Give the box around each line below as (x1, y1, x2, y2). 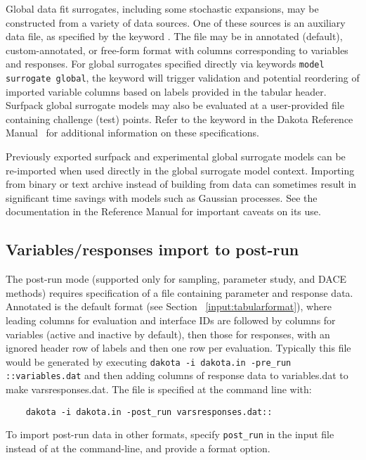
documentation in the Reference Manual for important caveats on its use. (6, 204, 321, 219)
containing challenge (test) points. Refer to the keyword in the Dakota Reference (6, 111, 353, 126)
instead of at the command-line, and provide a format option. (6, 441, 270, 456)
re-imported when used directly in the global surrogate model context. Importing (6, 162, 355, 177)
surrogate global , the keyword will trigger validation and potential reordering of (6, 70, 360, 85)
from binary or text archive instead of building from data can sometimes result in (6, 177, 357, 191)
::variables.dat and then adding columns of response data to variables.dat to (6, 368, 348, 383)
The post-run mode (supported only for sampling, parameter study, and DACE (6, 271, 347, 286)
